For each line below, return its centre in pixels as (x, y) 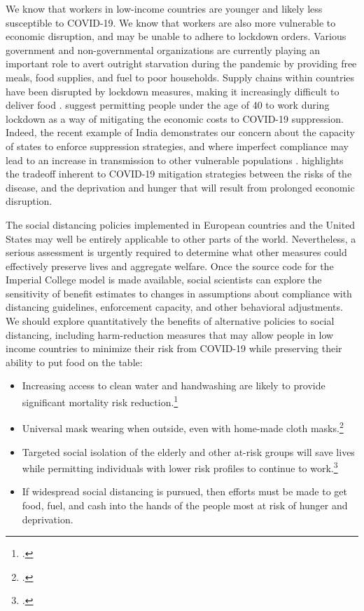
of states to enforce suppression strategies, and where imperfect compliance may (177, 146)
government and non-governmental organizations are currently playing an (163, 49)
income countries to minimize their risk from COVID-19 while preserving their (174, 348)
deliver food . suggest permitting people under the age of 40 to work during (168, 105)
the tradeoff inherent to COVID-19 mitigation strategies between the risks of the (179, 174)
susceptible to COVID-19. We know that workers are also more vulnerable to (171, 22)
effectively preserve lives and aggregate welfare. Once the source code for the (170, 266)
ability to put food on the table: (74, 362)
